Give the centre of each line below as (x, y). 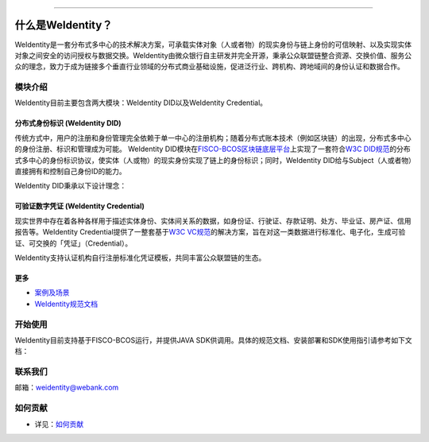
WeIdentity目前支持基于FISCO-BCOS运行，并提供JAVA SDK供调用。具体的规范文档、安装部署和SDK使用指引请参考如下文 (213, 340)
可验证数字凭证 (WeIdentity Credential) (79, 206)
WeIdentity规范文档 (66, 304)
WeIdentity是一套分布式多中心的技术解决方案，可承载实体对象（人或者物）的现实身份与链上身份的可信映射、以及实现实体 (213, 45)
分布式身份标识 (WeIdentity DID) (68, 123)
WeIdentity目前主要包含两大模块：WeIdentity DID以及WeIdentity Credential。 (141, 103)
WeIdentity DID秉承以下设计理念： (71, 186)
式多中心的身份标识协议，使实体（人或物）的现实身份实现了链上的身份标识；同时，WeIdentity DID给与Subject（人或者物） (213, 160)
